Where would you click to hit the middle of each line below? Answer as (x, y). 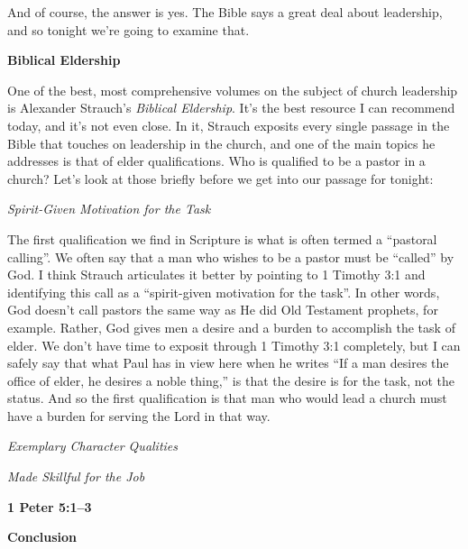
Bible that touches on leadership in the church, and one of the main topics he (221, 143)
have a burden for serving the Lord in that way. (139, 415)
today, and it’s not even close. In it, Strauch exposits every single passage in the (229, 125)
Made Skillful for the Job (76, 476)
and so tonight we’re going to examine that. (128, 29)
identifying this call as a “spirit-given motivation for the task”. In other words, (224, 292)
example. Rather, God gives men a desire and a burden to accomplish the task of (231, 327)
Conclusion (42, 537)
